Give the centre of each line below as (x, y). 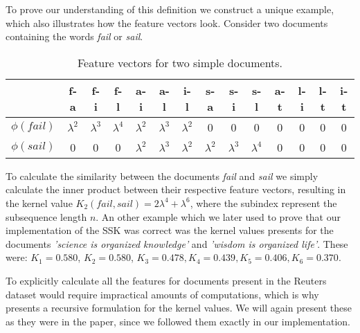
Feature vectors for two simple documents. (180, 62)
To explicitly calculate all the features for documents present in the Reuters (166, 280)
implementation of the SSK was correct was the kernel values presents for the (170, 230)
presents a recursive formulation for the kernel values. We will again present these (179, 308)
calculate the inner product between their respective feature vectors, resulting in (176, 189)
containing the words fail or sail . (74, 36)
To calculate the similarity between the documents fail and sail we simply (162, 175)
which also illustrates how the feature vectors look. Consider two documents (167, 22)
